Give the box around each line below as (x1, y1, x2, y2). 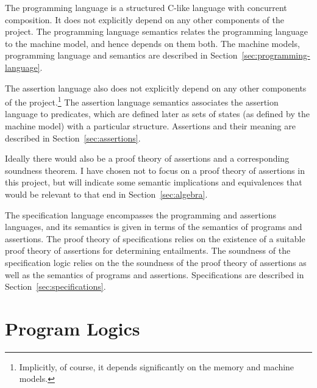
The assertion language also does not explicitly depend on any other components (5, 81, 307, 94)
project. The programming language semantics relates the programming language (5, 25, 308, 38)
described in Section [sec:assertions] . (5, 131, 141, 144)
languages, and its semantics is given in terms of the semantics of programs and (5, 220, 302, 233)
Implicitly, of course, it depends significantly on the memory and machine (19, 360, 294, 373)
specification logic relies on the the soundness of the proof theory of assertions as (5, 256, 307, 268)
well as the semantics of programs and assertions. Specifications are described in (5, 268, 304, 281)
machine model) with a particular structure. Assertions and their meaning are (5, 120, 296, 132)
